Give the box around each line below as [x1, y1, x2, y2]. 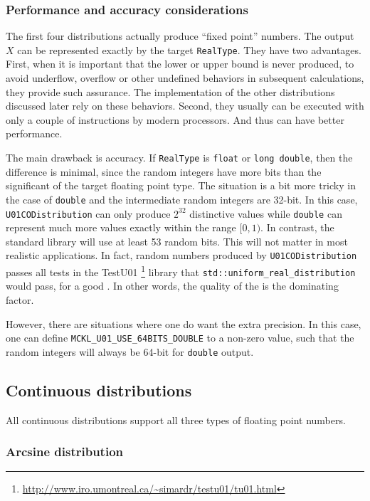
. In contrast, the [260, 220, 334, 235]
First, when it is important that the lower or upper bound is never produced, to [6, 56, 354, 71]
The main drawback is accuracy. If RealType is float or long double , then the [6, 150, 353, 165]
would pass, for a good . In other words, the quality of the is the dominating [6, 278, 339, 293]
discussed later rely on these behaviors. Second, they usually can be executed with [6, 98, 364, 113]
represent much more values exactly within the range [6, 220, 236, 235]
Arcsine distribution [6, 443, 124, 460]
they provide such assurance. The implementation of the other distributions [6, 84, 335, 99]
